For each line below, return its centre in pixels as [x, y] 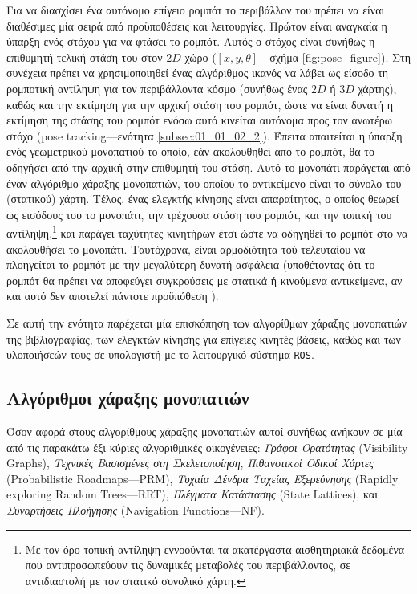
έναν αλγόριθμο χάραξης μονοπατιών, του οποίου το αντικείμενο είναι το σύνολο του [204, 183]
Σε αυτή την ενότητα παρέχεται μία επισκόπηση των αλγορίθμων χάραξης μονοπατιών [207, 322]
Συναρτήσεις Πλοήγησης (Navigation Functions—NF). [136, 509]
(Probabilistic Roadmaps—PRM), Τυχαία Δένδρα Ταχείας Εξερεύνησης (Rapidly [202, 478]
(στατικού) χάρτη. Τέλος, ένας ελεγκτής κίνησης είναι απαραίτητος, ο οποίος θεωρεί [203, 199]
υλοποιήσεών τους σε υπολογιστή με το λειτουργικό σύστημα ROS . [160, 354]
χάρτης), [377, 88]
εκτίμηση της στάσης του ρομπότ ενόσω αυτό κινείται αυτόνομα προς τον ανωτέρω [200, 120]
